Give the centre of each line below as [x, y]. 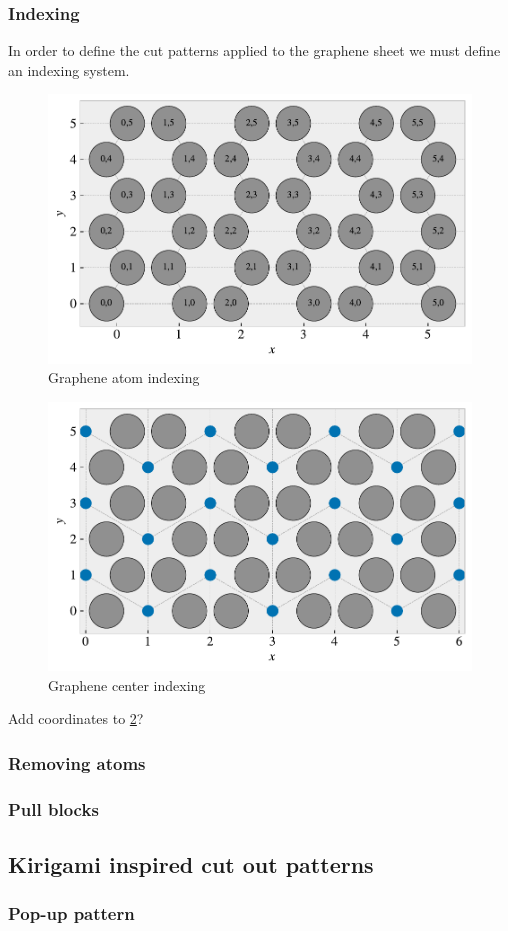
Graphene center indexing [127, 684]
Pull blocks [53, 808]
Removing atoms [77, 762]
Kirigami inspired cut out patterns [191, 863]
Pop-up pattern [71, 913]
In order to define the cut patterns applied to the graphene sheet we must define [254, 50]
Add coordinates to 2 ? [76, 718]
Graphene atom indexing [124, 377]
